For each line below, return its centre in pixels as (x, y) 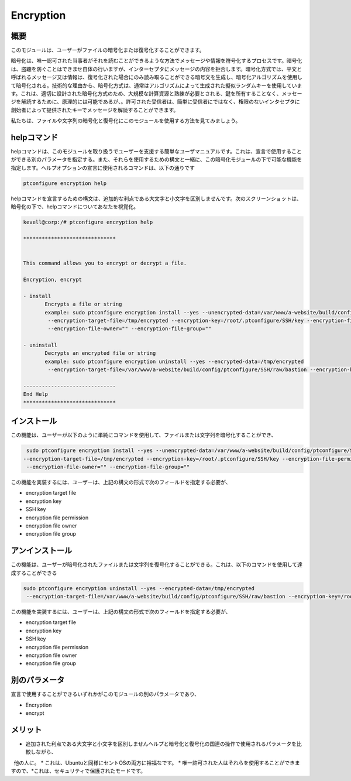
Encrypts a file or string (83, 304)
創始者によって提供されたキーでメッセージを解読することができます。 (95, 110)
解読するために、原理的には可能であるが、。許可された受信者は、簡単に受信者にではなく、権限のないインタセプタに (161, 102)
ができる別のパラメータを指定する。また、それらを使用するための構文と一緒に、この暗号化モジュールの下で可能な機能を (156, 160)
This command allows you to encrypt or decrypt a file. (105, 263)
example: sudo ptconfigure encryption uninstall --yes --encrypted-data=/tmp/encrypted (174, 361)
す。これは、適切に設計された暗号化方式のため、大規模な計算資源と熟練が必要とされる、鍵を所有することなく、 (146, 94)
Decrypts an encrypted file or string (100, 353)
